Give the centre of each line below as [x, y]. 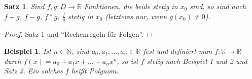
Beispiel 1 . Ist [28, 51]
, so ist [128, 61]
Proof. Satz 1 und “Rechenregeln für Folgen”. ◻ [79, 34]
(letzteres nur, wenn [136, 16]
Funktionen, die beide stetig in [131, 6]
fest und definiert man [178, 51]
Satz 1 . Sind [24, 6]
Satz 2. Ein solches [33, 71]
